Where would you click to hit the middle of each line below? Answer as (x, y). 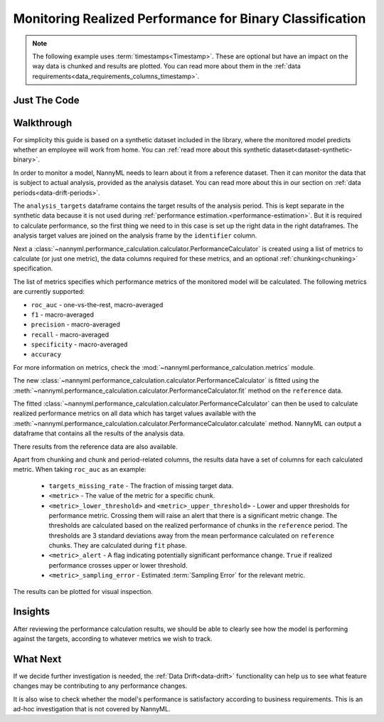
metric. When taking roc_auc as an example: (80, 469)
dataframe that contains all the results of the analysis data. (99, 433)
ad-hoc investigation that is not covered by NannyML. (92, 709)
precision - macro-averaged (76, 324)
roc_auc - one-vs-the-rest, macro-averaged (97, 304)
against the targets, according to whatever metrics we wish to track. (113, 638)
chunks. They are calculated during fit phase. (118, 546)
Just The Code (46, 100)
